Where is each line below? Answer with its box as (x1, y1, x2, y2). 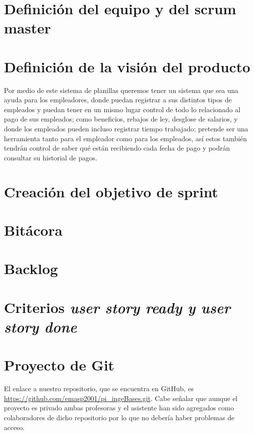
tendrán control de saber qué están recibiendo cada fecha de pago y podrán (4, 143, 230, 153)
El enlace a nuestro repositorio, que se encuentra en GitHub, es (4, 383, 194, 394)
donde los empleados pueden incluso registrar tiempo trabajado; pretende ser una (4, 124, 249, 134)
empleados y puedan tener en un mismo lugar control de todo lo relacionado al (4, 104, 241, 114)
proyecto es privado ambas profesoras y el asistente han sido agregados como (4, 403, 234, 413)
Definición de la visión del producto (4, 56, 251, 76)
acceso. (4, 422, 25, 432)
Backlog (4, 258, 58, 279)
